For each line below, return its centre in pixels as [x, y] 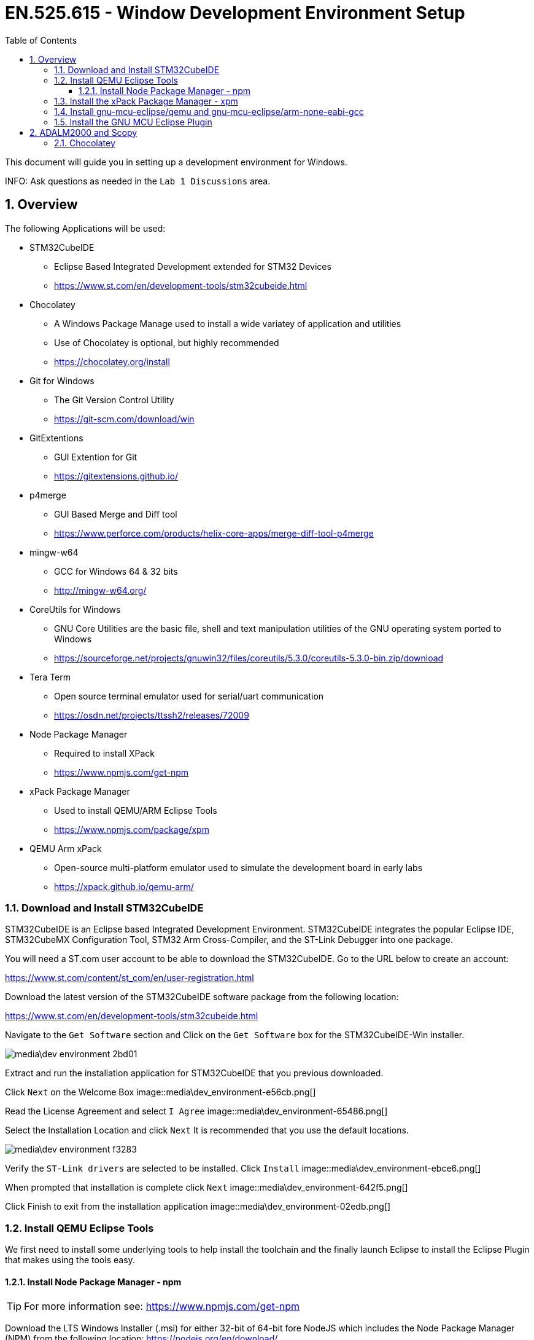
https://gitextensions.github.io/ [116, 476]
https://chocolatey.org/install [112, 361]
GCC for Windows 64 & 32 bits [116, 571]
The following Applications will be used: [85, 228]
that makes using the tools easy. [70, 1260]
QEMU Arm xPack [66, 848]
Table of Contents [41, 40]
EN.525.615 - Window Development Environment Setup [235, 13]
